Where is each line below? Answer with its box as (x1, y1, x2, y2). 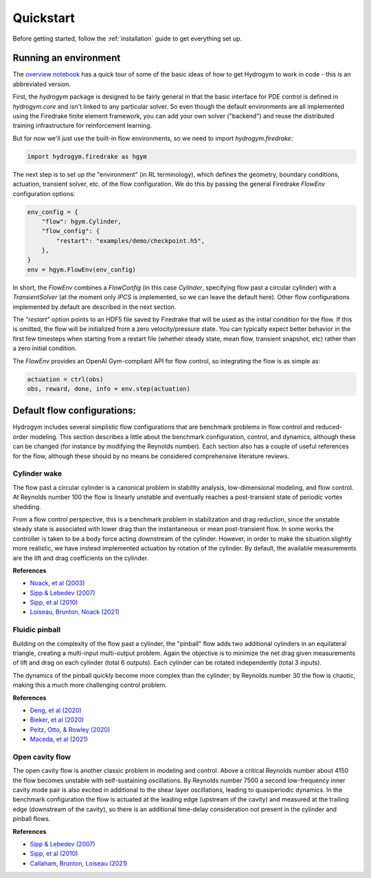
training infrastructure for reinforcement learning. (12, 121, 153, 130)
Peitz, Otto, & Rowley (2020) (30, 725, 111, 734)
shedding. (12, 502, 41, 511)
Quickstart (12, 10, 76, 25)
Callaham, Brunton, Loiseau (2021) (30, 859, 128, 867)
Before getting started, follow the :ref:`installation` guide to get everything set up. (12, 34, 243, 43)
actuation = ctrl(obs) (27, 375, 104, 383)
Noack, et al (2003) (30, 579, 85, 588)
